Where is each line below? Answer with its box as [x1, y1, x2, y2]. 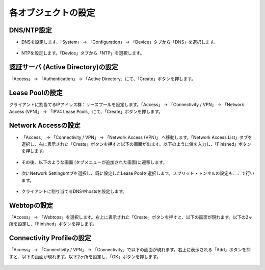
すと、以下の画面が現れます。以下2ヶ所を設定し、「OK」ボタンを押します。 [9, 253, 161, 260]
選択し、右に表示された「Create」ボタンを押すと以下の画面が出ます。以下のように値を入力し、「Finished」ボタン [21, 141, 252, 147]
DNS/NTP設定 [9, 26, 52, 34]
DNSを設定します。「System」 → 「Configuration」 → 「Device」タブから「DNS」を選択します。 [21, 39, 218, 45]
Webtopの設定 [9, 201, 53, 210]
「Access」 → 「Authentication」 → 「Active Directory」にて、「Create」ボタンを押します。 [9, 76, 196, 82]
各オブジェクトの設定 [9, 7, 96, 18]
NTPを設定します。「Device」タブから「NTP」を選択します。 [21, 50, 145, 56]
